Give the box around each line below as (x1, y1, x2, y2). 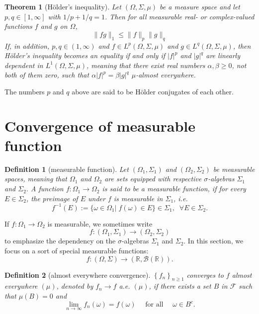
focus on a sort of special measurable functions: (4, 245, 149, 255)
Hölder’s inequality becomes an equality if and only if (4, 50, 166, 61)
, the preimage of (26, 193, 78, 203)
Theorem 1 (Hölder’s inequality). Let (4, 1, 121, 11)
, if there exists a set (149, 281, 211, 291)
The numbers (4, 86, 45, 96)
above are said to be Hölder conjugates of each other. (72, 86, 234, 96)
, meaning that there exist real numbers (86, 60, 205, 70)
